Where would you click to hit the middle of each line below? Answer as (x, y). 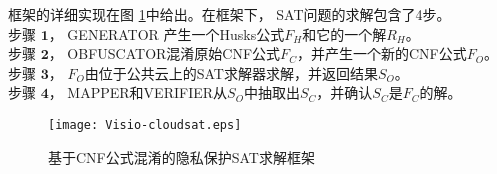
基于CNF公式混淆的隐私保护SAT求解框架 (181, 156)
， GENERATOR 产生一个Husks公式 (166, 33)
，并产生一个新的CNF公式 (381, 53)
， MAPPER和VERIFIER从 (138, 92)
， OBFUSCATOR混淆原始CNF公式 (164, 53)
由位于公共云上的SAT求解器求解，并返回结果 (231, 72)
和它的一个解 (344, 33)
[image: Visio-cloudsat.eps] (145, 124)
